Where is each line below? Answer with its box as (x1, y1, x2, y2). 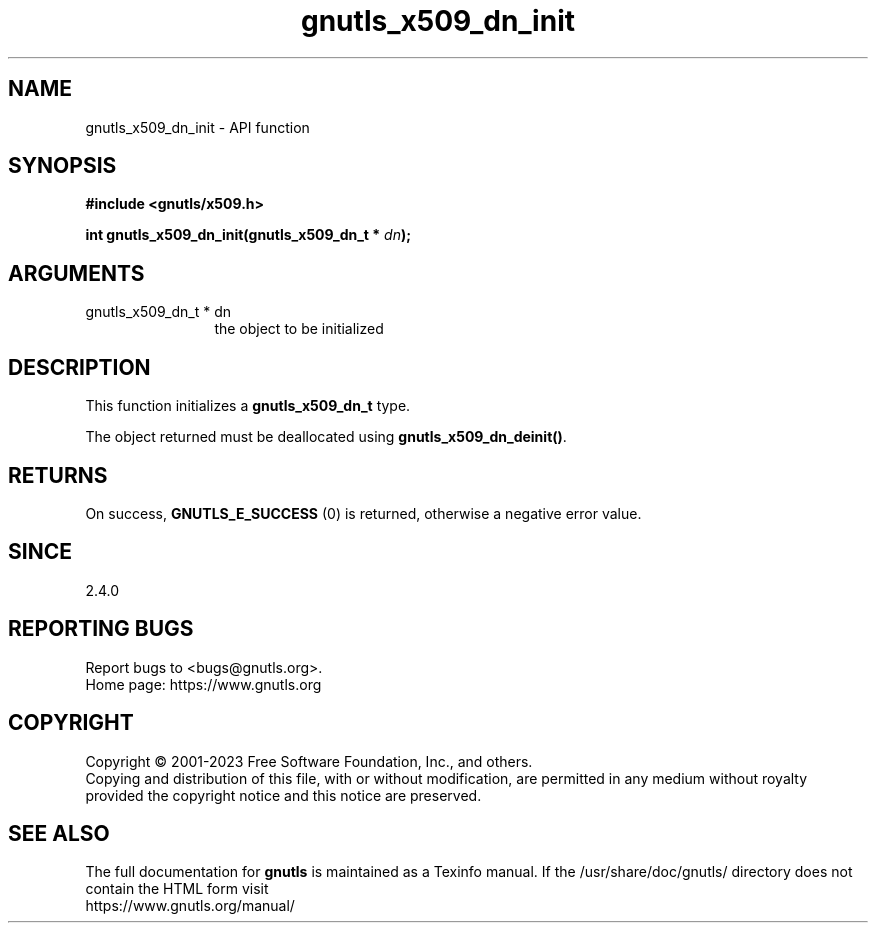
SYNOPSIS (8, 153, 117, 179)
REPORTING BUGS (8, 616, 194, 642)
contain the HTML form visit (85, 880, 269, 898)
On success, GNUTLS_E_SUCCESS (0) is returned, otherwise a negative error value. (85, 504, 642, 522)
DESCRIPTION (8, 354, 151, 380)
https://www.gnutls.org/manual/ (85, 897, 295, 915)
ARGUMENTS (8, 260, 145, 286)
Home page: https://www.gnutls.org (85, 675, 322, 693)
